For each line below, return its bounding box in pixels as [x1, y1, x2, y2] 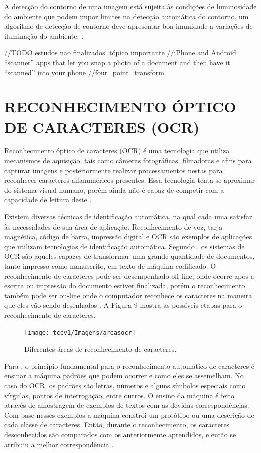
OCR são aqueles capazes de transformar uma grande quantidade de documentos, [4, 251, 255, 261]
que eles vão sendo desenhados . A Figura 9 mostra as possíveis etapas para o [4, 300, 242, 310]
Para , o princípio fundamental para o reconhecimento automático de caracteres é [4, 360, 255, 371]
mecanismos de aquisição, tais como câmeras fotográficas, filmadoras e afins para [4, 155, 252, 166]
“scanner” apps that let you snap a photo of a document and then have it [4, 57, 230, 67]
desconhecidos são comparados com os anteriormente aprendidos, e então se [4, 429, 236, 439]
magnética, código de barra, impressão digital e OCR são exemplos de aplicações [4, 231, 252, 242]
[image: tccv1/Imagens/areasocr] [24, 329, 136, 336]
